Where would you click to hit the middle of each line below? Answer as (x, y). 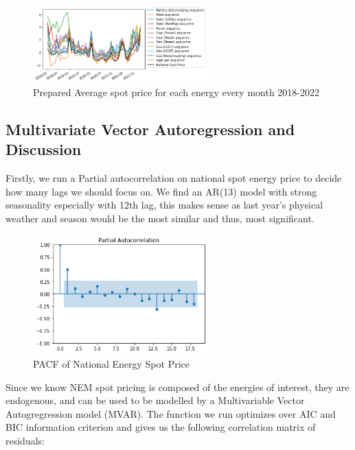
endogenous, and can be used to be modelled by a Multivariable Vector (155, 400)
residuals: (25, 441)
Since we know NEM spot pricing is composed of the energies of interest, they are (177, 387)
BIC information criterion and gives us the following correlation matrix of (161, 427)
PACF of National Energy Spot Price (112, 364)
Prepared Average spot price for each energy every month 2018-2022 (176, 92)
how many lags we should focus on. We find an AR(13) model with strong (161, 191)
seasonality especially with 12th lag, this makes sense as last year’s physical (164, 205)
